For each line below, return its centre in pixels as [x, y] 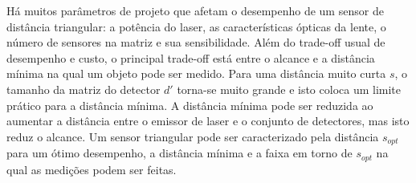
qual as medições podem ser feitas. [92, 169]
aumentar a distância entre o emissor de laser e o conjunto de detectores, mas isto [208, 121]
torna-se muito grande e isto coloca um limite [289, 89]
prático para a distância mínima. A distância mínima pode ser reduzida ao [190, 105]
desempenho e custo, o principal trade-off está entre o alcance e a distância [191, 57]
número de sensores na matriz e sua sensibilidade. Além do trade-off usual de [196, 42]
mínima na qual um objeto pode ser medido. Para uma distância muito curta [196, 73]
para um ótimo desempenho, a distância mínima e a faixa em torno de [179, 153]
